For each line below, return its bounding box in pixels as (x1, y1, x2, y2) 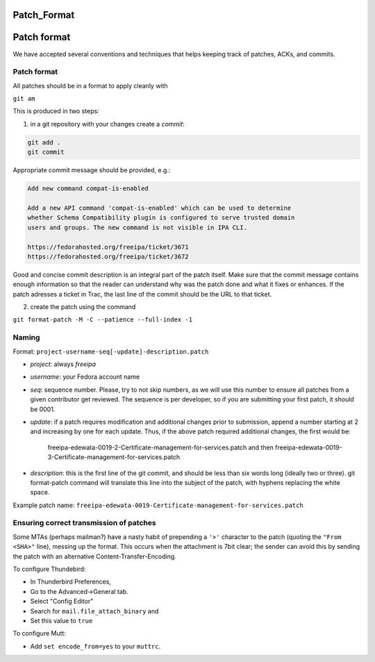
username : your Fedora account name (30, 372, 140, 381)
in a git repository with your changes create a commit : (30, 119, 185, 128)
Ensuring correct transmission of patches (12, 518, 156, 528)
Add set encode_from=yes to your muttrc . (30, 642, 161, 650)
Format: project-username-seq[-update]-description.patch (12, 347, 209, 356)
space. (30, 488, 50, 497)
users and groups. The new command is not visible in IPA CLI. (27, 223, 248, 231)
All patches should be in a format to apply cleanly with (12, 81, 168, 90)
